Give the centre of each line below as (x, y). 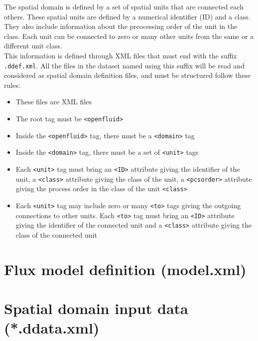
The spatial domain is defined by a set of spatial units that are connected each (124, 6)
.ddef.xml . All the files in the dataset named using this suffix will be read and (124, 65)
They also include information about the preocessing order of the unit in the (121, 26)
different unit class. (33, 46)
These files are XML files (54, 102)
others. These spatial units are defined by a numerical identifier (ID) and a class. (127, 16)
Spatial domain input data (96, 308)
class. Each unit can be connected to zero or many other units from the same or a (129, 36)
